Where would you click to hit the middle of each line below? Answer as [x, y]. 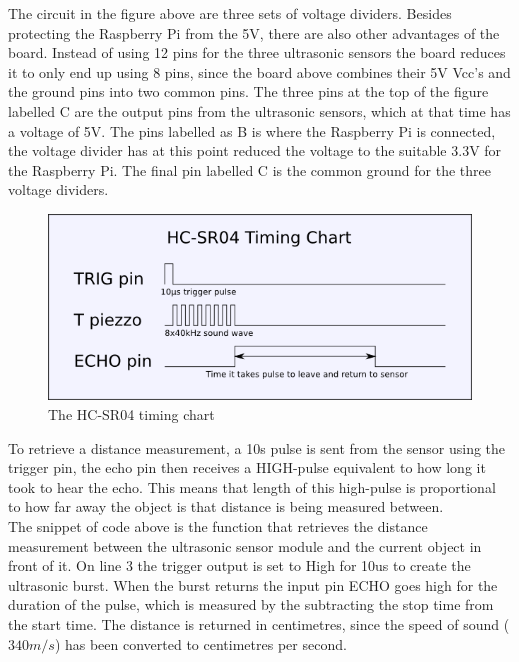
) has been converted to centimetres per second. [200, 643]
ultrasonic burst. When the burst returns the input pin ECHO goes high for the [253, 584]
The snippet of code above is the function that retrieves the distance [218, 526]
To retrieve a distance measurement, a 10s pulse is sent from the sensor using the [257, 447]
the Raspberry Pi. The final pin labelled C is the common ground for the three [249, 169]
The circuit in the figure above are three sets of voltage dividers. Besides [230, 13]
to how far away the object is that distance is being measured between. [226, 506]
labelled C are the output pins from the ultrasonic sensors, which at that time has [259, 110]
